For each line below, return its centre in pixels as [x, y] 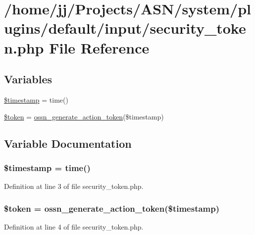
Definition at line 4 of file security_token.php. [74, 226]
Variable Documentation [68, 143]
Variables [28, 79]
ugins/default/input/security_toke [125, 28]
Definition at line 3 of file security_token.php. [74, 186]
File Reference [99, 47]
